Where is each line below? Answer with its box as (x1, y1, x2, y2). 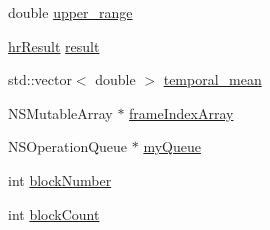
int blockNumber (8, 169, 112, 190)
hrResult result (8, 35, 100, 56)
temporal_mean (163, 69, 262, 90)
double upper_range (8, 2, 133, 22)
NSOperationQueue (8, 136, 128, 157)
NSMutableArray (8, 102, 113, 123)
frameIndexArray (129, 102, 234, 123)
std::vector (8, 69, 72, 90)
